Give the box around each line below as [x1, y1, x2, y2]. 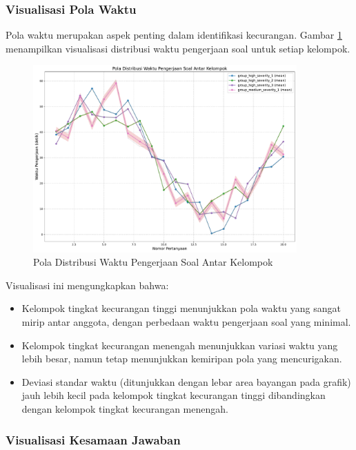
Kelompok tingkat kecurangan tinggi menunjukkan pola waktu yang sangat [21, 301, 341, 315]
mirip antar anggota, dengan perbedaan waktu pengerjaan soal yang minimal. [21, 315, 351, 329]
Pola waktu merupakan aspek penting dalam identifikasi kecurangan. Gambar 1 [6, 28, 342, 42]
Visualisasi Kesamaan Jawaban [6, 431, 181, 448]
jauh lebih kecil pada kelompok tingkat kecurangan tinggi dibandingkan [21, 388, 326, 402]
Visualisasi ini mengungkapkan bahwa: [6, 277, 169, 292]
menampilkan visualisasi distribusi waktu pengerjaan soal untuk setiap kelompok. [6, 41, 350, 55]
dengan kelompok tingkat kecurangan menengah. [21, 402, 228, 416]
